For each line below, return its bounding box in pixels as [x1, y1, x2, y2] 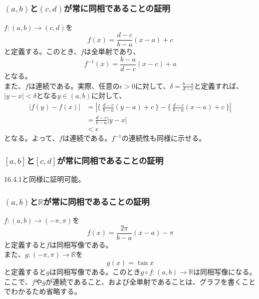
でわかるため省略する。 [4, 286, 81, 296]
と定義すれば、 [194, 80, 243, 91]
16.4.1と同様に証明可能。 [4, 174, 85, 184]
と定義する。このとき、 [4, 46, 81, 57]
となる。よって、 [4, 133, 59, 143]
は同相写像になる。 [193, 266, 256, 276]
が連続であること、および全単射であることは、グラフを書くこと [46, 276, 256, 286]
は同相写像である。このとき [49, 266, 141, 276]
